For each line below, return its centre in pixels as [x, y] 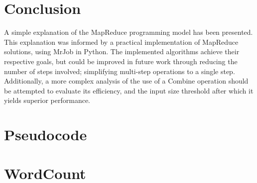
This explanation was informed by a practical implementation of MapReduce [121, 42]
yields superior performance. [47, 100]
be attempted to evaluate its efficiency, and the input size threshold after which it [129, 90]
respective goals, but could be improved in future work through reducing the [121, 61]
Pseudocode [46, 135]
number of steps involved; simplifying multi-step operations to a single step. [120, 71]
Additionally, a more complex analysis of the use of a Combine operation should [126, 81]
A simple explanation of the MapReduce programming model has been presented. [128, 32]
